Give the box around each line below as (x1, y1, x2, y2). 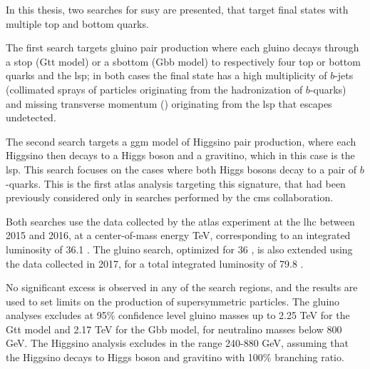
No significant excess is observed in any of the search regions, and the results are (6, 280, 358, 295)
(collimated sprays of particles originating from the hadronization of (6, 81, 303, 96)
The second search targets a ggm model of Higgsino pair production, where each (6, 133, 356, 148)
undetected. (6, 110, 56, 125)
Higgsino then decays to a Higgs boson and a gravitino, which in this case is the (6, 148, 355, 163)
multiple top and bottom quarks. (6, 16, 149, 31)
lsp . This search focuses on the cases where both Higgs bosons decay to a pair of (6, 161, 356, 176)
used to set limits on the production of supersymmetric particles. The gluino (6, 293, 340, 308)
